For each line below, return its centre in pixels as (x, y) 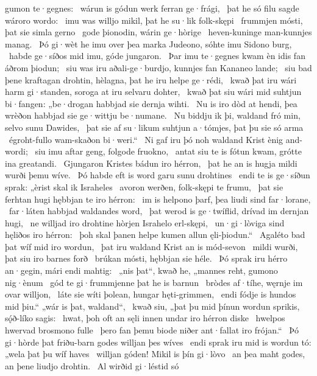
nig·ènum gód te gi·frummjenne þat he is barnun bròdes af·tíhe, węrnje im (154, 282)
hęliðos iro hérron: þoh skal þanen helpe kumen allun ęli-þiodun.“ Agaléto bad (155, 235)
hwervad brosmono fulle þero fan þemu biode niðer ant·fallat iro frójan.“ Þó (152, 330)
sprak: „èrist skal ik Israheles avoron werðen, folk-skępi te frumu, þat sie (144, 186)
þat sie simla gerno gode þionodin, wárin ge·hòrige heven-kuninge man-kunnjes (158, 32)
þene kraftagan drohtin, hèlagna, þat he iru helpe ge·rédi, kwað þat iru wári (151, 79)
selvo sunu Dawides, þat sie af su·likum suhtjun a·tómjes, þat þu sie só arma (154, 127)
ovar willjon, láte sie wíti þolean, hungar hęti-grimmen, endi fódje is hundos (151, 294)
